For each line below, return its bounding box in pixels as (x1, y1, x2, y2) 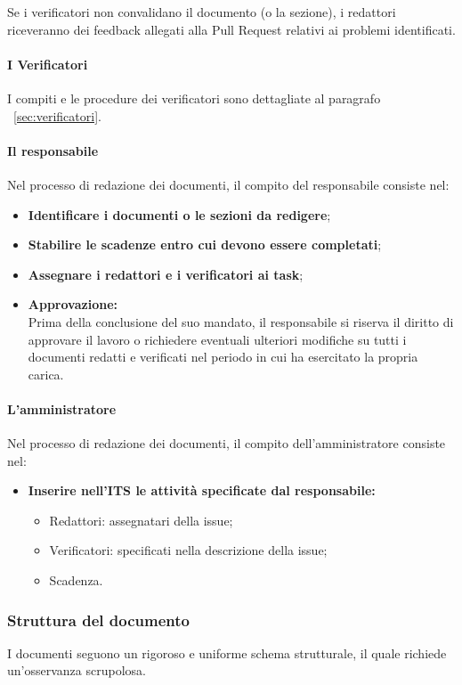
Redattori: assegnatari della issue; (49, 510, 233, 529)
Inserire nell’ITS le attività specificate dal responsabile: (28, 481, 376, 500)
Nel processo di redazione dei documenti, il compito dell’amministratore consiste (7, 434, 446, 453)
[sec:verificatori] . (13, 106, 101, 125)
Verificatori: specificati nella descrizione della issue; (49, 541, 328, 559)
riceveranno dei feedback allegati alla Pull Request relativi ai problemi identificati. (7, 20, 456, 38)
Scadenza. (49, 571, 103, 590)
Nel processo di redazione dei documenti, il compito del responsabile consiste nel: (7, 175, 450, 193)
